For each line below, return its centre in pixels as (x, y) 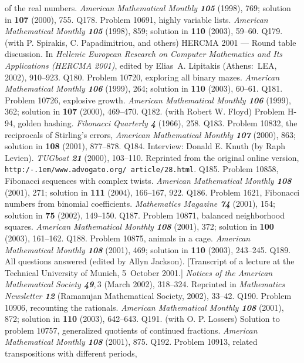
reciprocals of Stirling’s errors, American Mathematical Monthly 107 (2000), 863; (150, 134)
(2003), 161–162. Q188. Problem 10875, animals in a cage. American (128, 238)
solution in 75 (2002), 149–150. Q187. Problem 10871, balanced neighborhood (145, 215)
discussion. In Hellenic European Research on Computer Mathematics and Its (144, 54)
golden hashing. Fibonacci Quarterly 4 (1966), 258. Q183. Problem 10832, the (158, 122)
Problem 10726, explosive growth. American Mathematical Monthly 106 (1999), (148, 100)
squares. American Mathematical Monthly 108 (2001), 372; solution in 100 (139, 226)
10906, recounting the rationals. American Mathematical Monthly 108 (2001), (144, 307)
